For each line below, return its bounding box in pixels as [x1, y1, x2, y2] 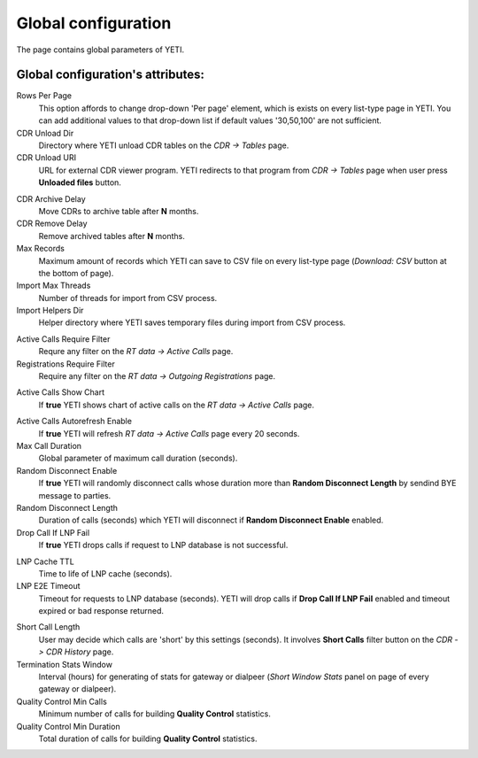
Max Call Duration [16, 441, 82, 451]
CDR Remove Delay [16, 218, 88, 229]
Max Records [16, 244, 66, 254]
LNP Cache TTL [16, 556, 74, 567]
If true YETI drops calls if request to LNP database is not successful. [38, 540, 289, 551]
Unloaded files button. [38, 177, 121, 188]
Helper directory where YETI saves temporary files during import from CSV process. [38, 317, 346, 328]
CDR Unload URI [16, 152, 77, 163]
